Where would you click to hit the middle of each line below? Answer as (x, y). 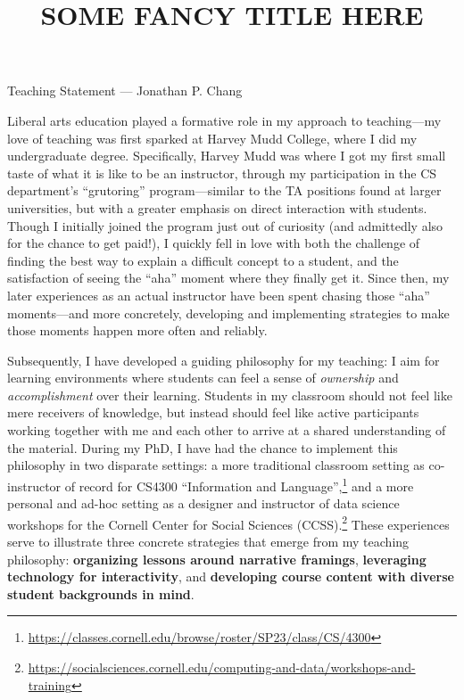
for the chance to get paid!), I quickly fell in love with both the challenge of (214, 243)
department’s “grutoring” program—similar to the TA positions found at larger (224, 190)
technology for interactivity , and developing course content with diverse (231, 576)
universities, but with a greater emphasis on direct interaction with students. (217, 207)
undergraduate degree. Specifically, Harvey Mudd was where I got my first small (227, 156)
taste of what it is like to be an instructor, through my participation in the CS (222, 173)
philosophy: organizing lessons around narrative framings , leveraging (217, 559)
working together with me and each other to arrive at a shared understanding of (227, 430)
